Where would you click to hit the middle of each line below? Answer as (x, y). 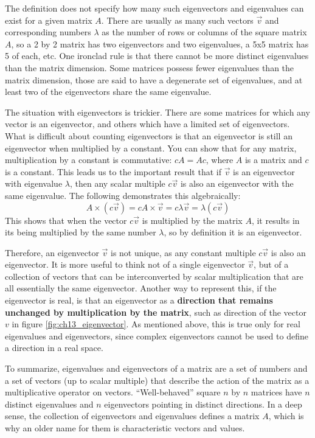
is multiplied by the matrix (192, 220)
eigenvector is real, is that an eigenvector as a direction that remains (139, 300)
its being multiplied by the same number (81, 232)
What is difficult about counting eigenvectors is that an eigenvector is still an (149, 135)
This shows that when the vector (66, 220)
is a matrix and (273, 160)
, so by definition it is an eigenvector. (233, 232)
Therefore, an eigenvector (52, 252)
